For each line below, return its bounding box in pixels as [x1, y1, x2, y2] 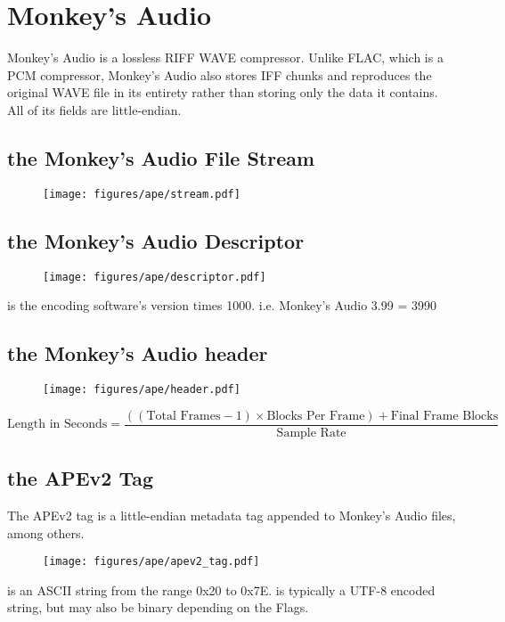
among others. [7, 523, 85, 542]
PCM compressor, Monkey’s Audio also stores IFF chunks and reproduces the [7, 65, 432, 84]
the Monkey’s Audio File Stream [7, 143, 315, 171]
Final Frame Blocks [390, 409, 499, 422]
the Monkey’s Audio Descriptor [7, 226, 305, 254]
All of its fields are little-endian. [7, 100, 182, 119]
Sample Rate [276, 426, 346, 439]
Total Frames [146, 409, 221, 422]
